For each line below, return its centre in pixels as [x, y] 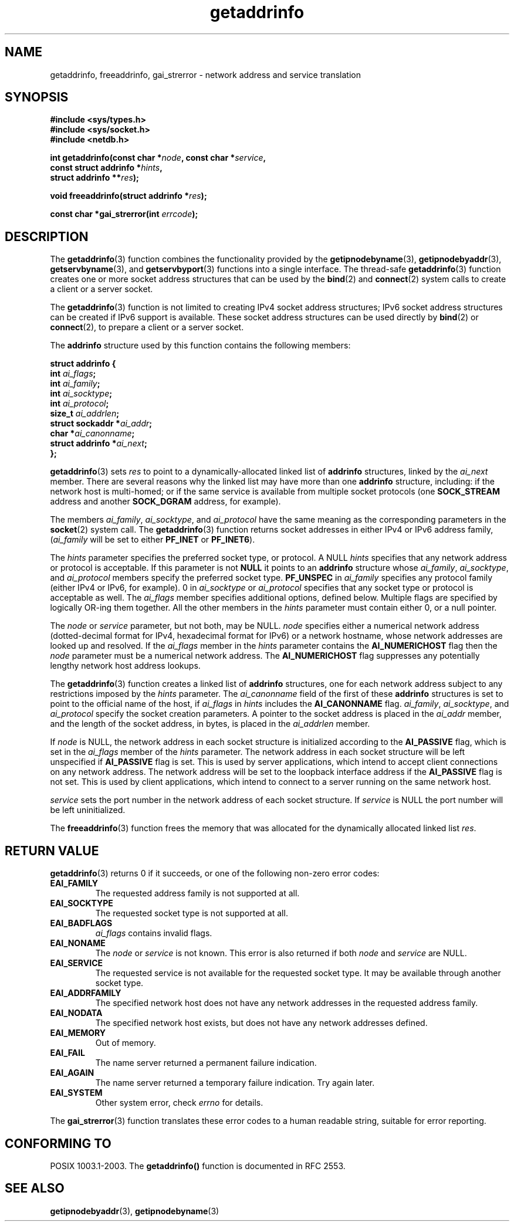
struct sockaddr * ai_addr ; [101, 424]
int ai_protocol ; [80, 404]
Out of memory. [126, 1043]
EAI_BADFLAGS [81, 923]
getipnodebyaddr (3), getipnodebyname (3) [135, 1211]
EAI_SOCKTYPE [82, 903]
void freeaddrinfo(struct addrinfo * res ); [128, 196]
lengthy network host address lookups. [125, 666]
